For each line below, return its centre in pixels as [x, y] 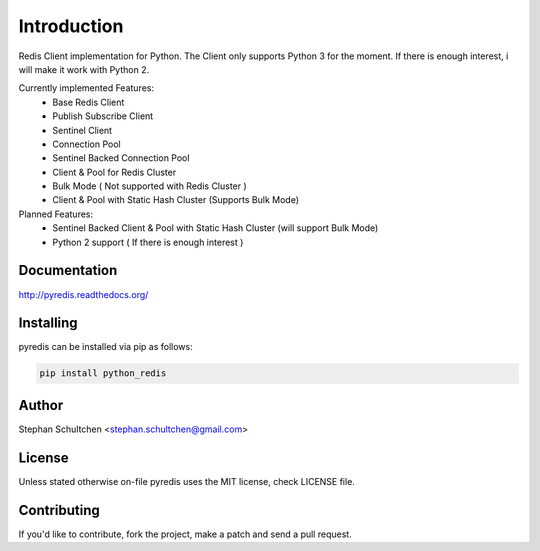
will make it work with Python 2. [84, 69]
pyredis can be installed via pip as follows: [106, 347]
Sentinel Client [82, 130]
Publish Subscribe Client [103, 116]
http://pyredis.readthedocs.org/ [83, 294]
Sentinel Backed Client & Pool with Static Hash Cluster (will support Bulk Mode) [215, 228]
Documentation [68, 270]
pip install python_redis [103, 373]
